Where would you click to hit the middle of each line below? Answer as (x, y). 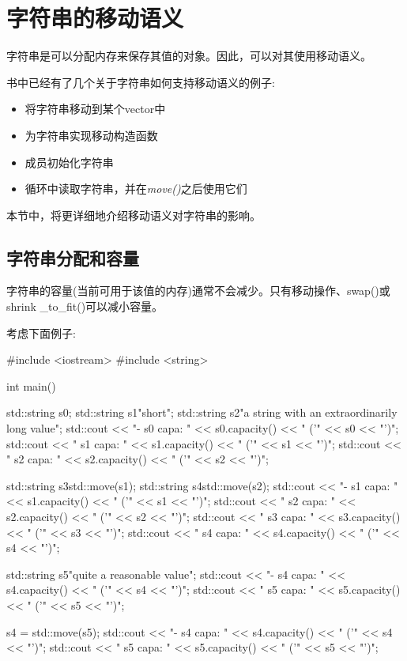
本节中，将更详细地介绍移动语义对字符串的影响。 (134, 215)
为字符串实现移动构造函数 (91, 135)
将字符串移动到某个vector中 (95, 109)
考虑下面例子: (41, 332)
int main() (31, 385)
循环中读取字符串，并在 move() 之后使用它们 (136, 189)
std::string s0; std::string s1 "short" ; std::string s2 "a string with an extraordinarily (202, 412)
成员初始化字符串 (69, 162)
